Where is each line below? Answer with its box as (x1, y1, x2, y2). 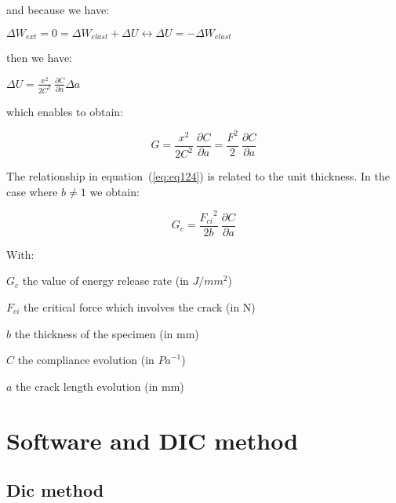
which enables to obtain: (6, 103, 124, 119)
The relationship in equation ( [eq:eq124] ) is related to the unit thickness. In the (6, 168, 390, 184)
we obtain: (89, 183, 140, 199)
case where (6, 183, 58, 199)
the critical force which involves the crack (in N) (24, 299, 256, 315)
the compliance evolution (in (17, 352, 154, 368)
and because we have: (6, 2, 110, 17)
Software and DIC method (6, 424, 299, 456)
